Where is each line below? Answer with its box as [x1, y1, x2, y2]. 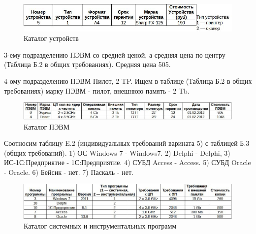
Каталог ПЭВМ [24, 121, 70, 132]
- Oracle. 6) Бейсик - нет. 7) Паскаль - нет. [4, 167, 133, 177]
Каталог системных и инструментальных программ [24, 221, 177, 231]
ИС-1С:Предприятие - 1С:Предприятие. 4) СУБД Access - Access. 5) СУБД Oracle [4, 157, 251, 167]
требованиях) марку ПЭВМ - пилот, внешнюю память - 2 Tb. [4, 85, 190, 96]
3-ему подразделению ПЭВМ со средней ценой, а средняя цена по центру [4, 49, 225, 60]
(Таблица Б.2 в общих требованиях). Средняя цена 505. [4, 59, 171, 69]
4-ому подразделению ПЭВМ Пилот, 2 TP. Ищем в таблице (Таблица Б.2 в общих [4, 76, 252, 86]
